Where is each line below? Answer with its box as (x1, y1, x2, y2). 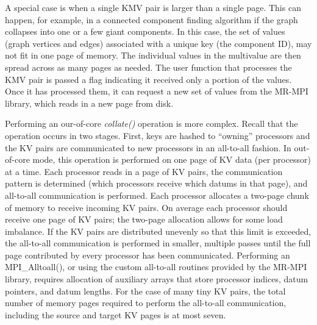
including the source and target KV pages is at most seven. (5, 308, 226, 321)
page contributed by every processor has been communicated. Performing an (5, 248, 290, 261)
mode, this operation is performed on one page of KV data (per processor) (32, 153, 311, 166)
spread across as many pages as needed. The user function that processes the (5, 60, 292, 73)
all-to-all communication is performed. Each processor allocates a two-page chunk (5, 188, 309, 201)
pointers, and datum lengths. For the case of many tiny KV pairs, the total (5, 284, 286, 297)
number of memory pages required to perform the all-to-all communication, (5, 296, 287, 309)
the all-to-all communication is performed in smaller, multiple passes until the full (5, 237, 311, 249)
